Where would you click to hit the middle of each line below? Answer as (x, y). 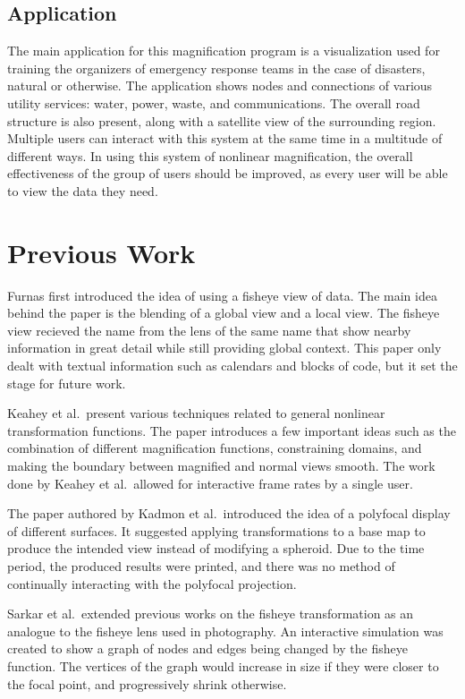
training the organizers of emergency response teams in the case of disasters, (216, 68)
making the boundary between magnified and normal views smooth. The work (221, 466)
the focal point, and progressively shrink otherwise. (147, 683)
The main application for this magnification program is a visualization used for (224, 51)
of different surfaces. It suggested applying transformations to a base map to (216, 530)
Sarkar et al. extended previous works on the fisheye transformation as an (211, 614)
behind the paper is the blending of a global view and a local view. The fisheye (224, 313)
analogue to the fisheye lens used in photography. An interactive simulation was (225, 631)
